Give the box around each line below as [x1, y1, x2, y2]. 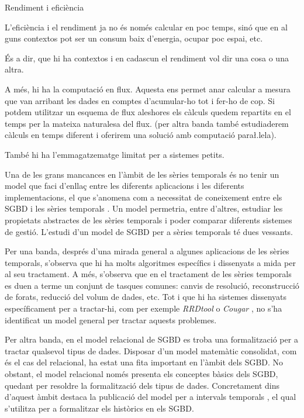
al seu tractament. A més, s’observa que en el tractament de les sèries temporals [5, 268, 292, 280]
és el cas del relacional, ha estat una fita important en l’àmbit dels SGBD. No [5, 356, 284, 368]
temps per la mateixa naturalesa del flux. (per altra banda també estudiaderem [5, 117, 289, 129]
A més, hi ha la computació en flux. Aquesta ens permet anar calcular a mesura [5, 82, 291, 95]
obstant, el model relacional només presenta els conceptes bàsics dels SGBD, [5, 368, 278, 380]
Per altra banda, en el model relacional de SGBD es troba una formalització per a [5, 333, 298, 346]
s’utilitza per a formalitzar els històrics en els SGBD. [5, 402, 194, 414]
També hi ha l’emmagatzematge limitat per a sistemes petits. [5, 148, 224, 160]
